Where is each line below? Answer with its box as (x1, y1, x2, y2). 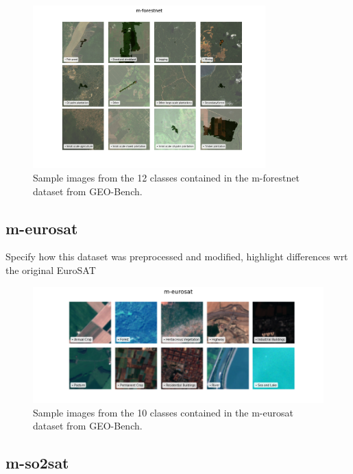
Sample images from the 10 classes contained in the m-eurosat (33, 405, 293, 419)
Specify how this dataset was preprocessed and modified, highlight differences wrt (5, 249, 348, 264)
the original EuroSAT (5, 263, 96, 277)
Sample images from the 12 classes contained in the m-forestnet (33, 171, 300, 185)
